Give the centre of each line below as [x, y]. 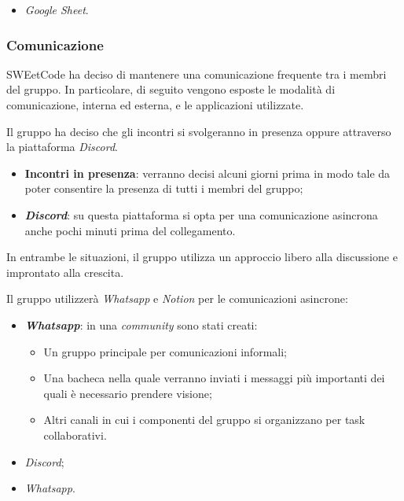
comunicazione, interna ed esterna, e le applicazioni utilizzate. [155, 105]
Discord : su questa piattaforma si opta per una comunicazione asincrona [201, 214]
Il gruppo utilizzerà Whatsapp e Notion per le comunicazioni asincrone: [177, 298]
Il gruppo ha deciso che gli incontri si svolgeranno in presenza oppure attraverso [199, 131]
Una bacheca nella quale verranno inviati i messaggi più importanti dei [214, 378]
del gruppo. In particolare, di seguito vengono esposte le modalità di [171, 89]
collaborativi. [75, 435]
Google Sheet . [57, 9]
